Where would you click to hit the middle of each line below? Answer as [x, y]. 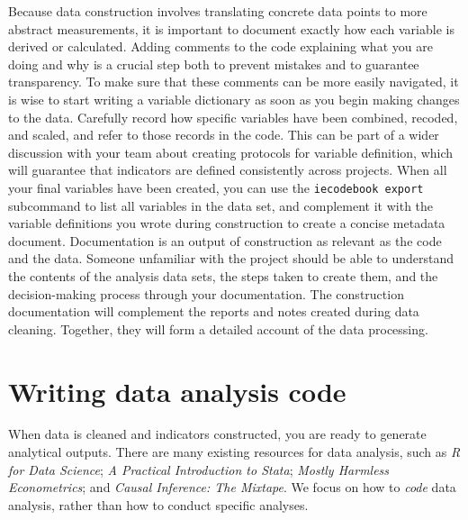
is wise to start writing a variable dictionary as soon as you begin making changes [234, 99]
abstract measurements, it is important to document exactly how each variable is [231, 28]
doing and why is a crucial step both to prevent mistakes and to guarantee [214, 64]
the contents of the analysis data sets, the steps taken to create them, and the [223, 275]
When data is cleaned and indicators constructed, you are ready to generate [217, 434]
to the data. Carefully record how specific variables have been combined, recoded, [233, 117]
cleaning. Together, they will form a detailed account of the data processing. [218, 328]
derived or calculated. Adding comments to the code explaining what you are [220, 46]
